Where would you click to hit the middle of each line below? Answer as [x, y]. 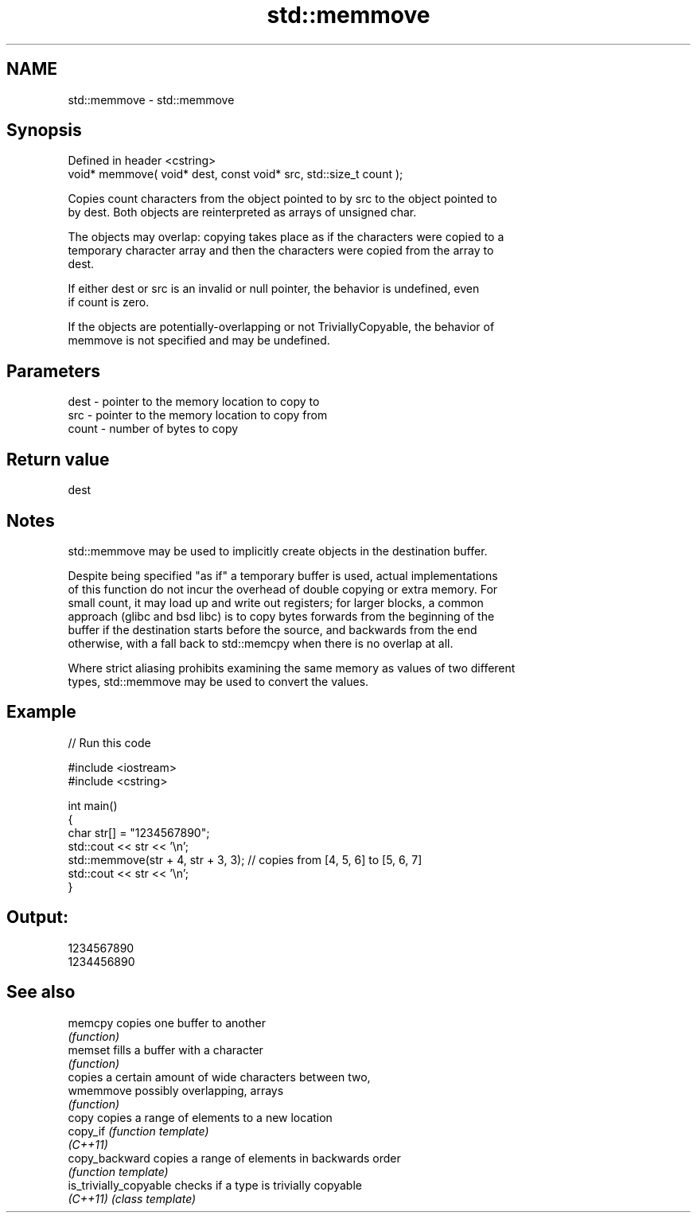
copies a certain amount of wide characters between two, [219, 1077]
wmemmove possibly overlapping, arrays [176, 1090]
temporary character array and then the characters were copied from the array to [281, 251]
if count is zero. [109, 302]
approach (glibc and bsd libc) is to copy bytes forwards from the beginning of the [281, 616]
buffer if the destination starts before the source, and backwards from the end [273, 629]
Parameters [53, 371]
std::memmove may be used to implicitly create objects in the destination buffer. [278, 551]
